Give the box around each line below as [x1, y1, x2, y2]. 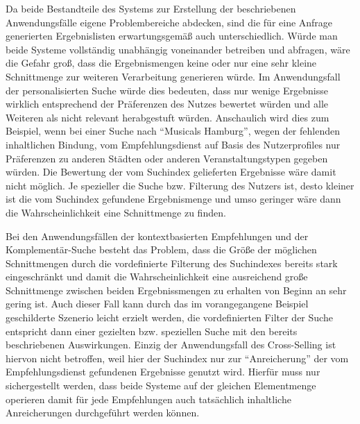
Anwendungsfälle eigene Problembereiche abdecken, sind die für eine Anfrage [6, 15, 333, 29]
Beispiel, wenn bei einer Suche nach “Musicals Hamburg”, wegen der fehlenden [6, 124, 340, 138]
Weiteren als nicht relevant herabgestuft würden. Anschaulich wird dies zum [6, 110, 329, 124]
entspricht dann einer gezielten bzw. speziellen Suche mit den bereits [6, 323, 298, 338]
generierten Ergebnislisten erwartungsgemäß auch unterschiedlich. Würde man [6, 28, 338, 43]
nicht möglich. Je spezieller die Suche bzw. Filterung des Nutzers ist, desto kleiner [6, 178, 354, 192]
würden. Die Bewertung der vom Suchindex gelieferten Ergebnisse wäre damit [6, 164, 336, 179]
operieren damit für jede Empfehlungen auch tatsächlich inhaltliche [6, 391, 291, 406]
